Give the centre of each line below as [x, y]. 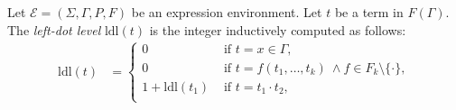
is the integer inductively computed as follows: [278, 29]
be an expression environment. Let [227, 12]
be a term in [369, 12]
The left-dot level [54, 29]
